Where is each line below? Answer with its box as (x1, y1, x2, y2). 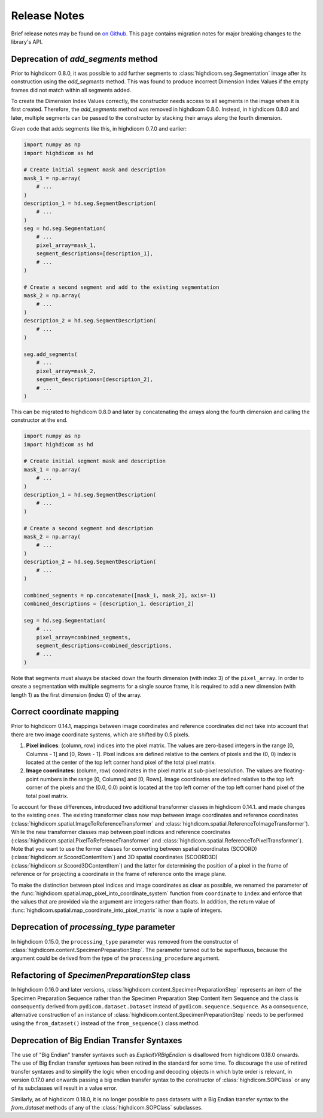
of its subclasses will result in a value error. (11, 1084, 118, 1092)
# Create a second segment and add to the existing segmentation (23, 283, 220, 291)
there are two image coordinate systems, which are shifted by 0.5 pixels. (11, 731, 190, 738)
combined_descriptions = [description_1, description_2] (23, 600, 194, 608)
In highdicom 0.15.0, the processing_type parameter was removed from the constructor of (11, 938, 239, 945)
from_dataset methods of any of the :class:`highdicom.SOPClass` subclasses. (11, 1104, 203, 1111)
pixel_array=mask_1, (36, 241, 97, 249)
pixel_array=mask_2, (36, 367, 97, 374)
